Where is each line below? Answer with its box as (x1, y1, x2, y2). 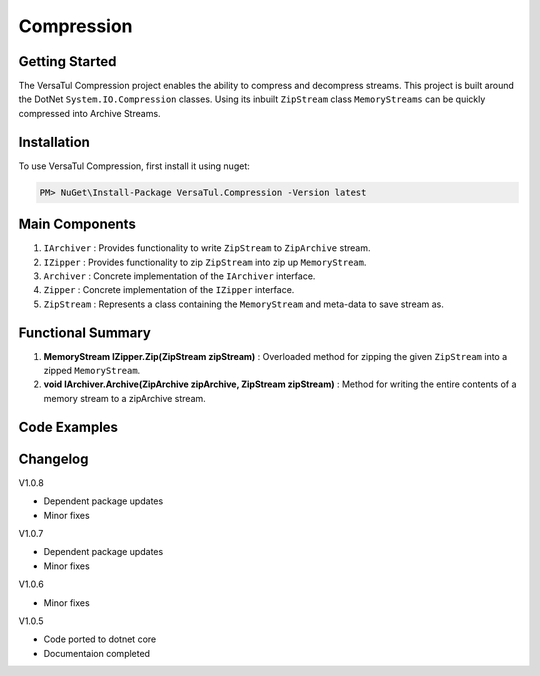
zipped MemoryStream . (43, 365, 141, 377)
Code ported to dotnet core (43, 633, 157, 645)
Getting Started (18, 53, 117, 70)
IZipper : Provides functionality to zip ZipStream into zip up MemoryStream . (43, 256, 367, 268)
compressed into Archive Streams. (18, 107, 161, 119)
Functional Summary (18, 324, 152, 341)
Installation (18, 133, 90, 150)
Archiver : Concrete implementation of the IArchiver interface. (43, 270, 316, 282)
